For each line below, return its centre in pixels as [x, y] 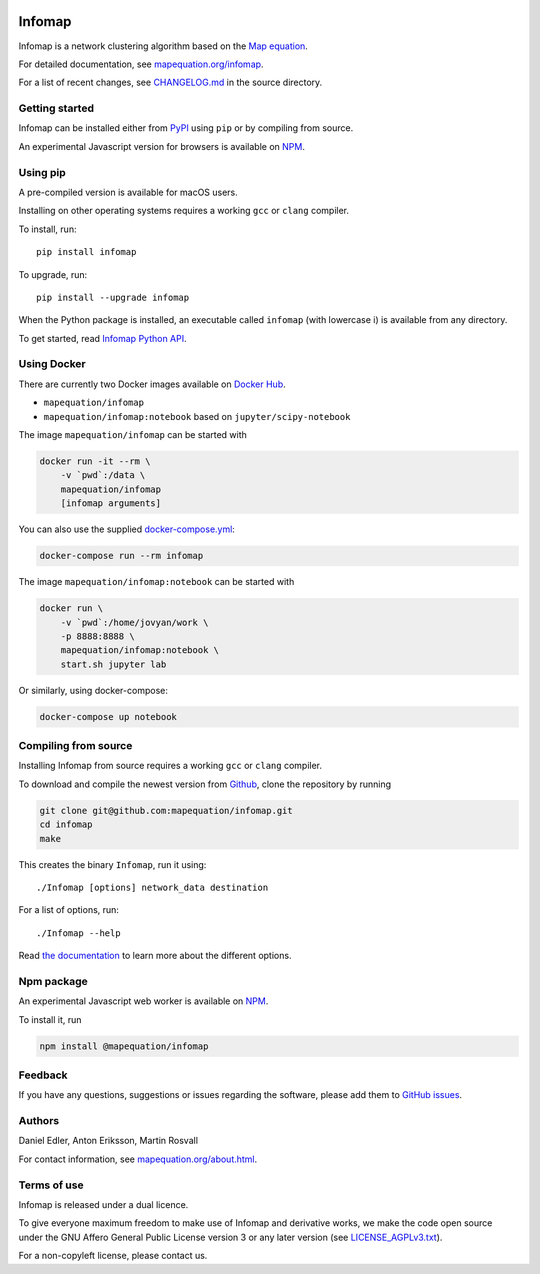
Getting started [56, 108]
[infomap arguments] [111, 503]
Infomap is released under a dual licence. [103, 1204]
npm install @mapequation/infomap [124, 1046]
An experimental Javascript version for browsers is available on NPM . [161, 146]
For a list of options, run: [69, 910]
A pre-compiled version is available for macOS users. [128, 192]
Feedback [43, 1075]
